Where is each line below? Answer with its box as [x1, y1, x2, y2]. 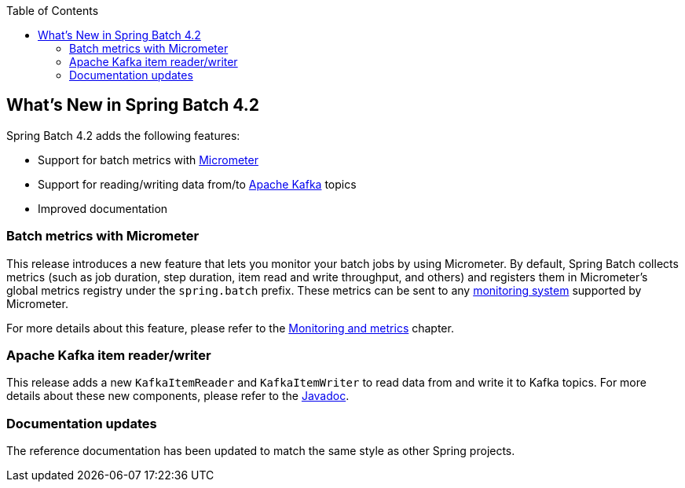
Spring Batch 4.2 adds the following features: [6, 128, 240, 142]
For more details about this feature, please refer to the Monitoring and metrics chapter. [6, 321, 454, 335]
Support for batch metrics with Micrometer [38, 152, 258, 167]
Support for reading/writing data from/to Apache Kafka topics [38, 177, 357, 191]
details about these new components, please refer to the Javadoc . [6, 389, 350, 403]
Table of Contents [6, 4, 99, 17]
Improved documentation [38, 201, 168, 215]
